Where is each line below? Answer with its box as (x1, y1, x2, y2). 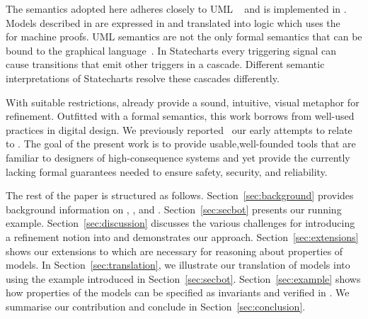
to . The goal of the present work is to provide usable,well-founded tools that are (6, 136, 356, 151)
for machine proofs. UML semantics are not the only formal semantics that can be (6, 29, 362, 44)
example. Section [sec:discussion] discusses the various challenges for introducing (6, 216, 355, 230)
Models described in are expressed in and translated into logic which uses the (6, 15, 340, 30)
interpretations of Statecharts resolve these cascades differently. (6, 70, 280, 85)
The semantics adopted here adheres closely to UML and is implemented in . (6, 1, 347, 16)
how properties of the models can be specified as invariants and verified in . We (6, 285, 350, 300)
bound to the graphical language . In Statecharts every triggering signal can (6, 43, 337, 57)
